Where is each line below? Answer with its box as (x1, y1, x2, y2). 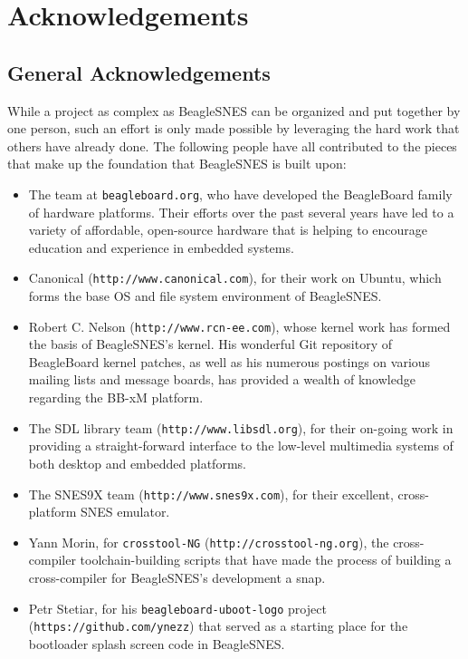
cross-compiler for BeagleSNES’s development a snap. (28, 568, 326, 587)
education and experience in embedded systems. (28, 237, 294, 257)
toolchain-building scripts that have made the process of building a (80, 550, 452, 569)
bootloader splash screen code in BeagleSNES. (28, 634, 285, 653)
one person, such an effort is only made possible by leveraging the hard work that (7, 119, 460, 138)
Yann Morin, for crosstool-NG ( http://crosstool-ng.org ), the (28, 532, 389, 551)
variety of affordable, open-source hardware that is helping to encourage (28, 220, 428, 239)
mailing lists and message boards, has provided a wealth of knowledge (28, 370, 415, 389)
